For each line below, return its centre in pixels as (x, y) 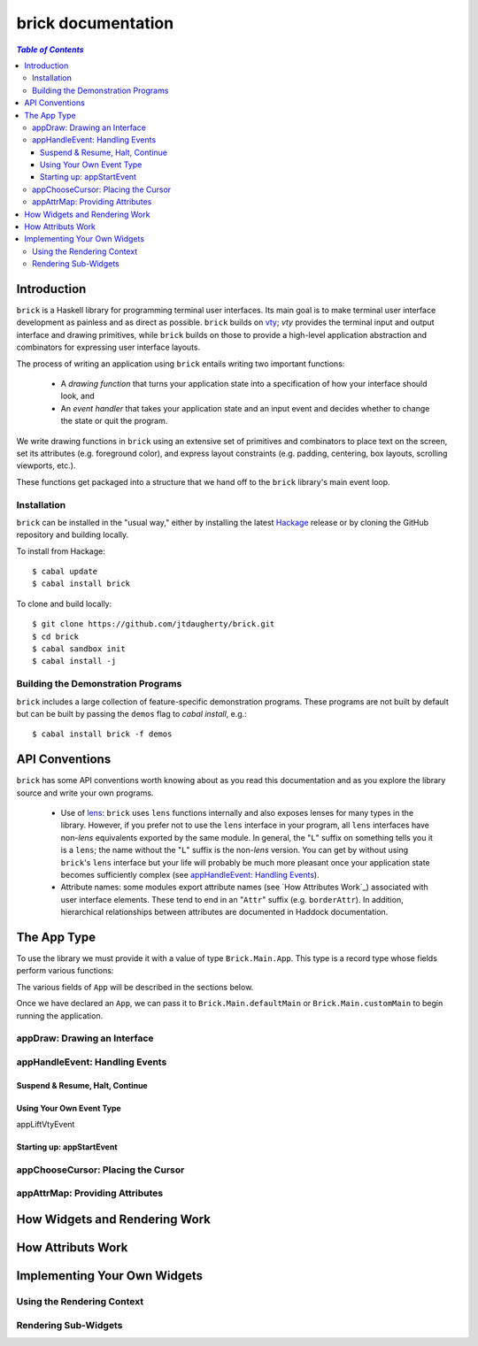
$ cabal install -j (74, 661)
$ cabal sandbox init (79, 649)
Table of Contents (50, 50)
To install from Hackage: (61, 551)
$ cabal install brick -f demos (102, 734)
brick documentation (95, 23)
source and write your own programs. (85, 793)
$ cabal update (65, 572)
